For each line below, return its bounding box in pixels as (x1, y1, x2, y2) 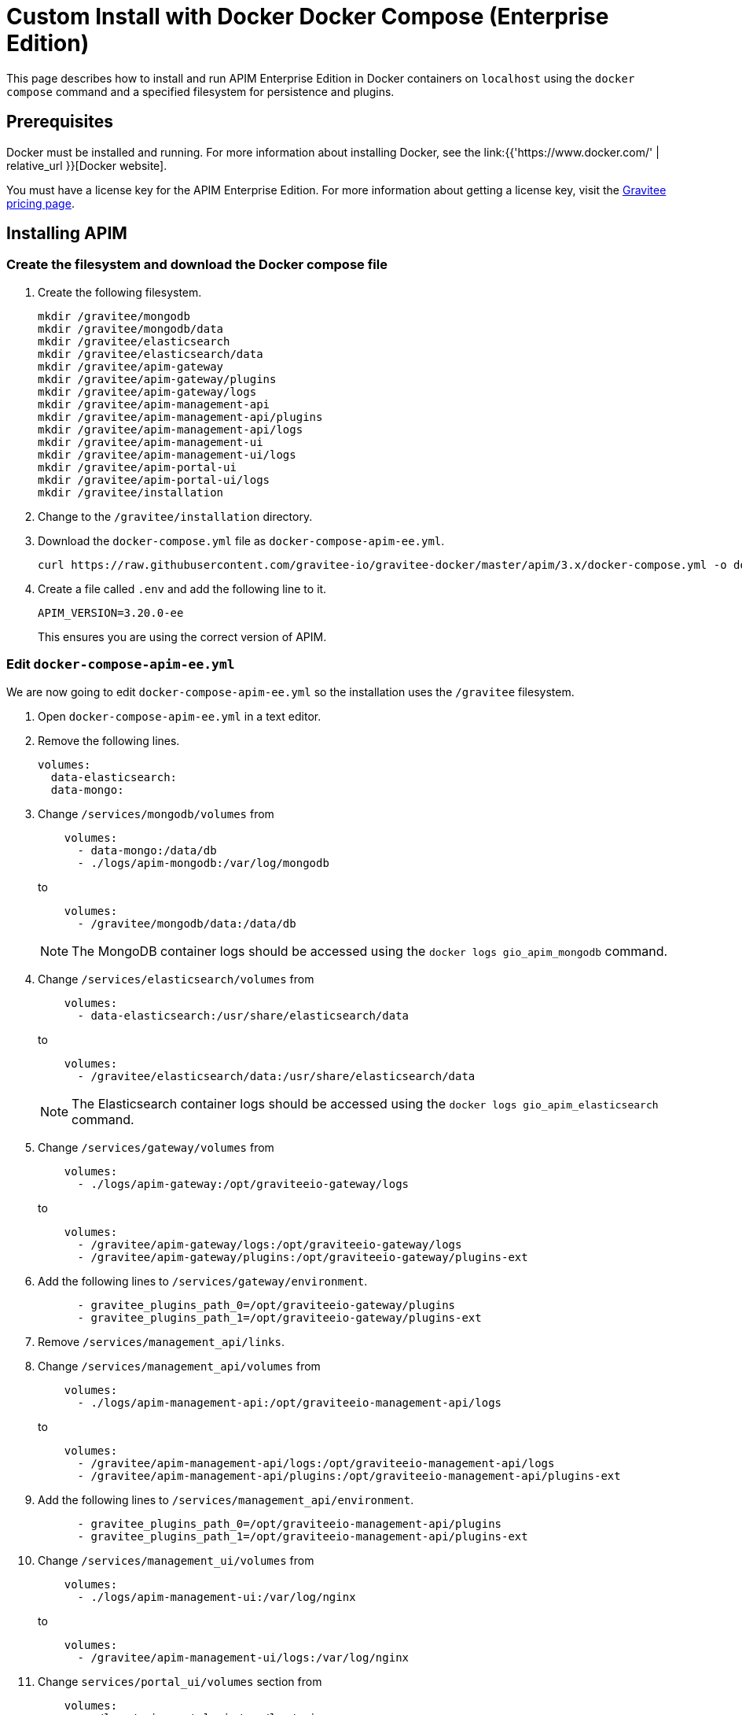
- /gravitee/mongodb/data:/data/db (77, 917, 296, 930)
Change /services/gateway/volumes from (38, 1140, 274, 1154)
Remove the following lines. (38, 733, 180, 747)
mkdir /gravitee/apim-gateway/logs (38, 385, 257, 398)
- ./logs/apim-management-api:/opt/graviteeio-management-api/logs (77, 1396, 502, 1409)
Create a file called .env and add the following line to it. (38, 581, 327, 596)
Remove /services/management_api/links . (38, 1334, 285, 1348)
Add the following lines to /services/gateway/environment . (38, 1274, 368, 1288)
